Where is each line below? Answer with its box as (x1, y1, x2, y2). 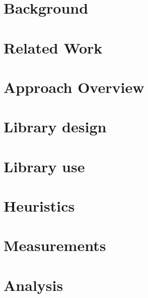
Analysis (4, 274, 63, 295)
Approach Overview (4, 76, 144, 97)
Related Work (4, 37, 103, 58)
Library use (4, 156, 85, 176)
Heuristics (4, 195, 75, 216)
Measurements (4, 235, 106, 256)
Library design (4, 116, 107, 137)
